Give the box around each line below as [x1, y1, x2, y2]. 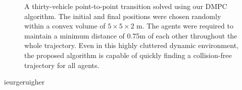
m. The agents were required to [136, 20, 233, 31]
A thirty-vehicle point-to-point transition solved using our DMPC [24, 1, 227, 11]
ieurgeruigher [4, 76, 45, 87]
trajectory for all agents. [24, 59, 100, 70]
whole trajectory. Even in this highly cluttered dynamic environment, [24, 40, 238, 50]
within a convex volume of [24, 20, 106, 31]
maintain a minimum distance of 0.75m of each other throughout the [24, 30, 237, 40]
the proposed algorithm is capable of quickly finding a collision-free [24, 49, 232, 60]
